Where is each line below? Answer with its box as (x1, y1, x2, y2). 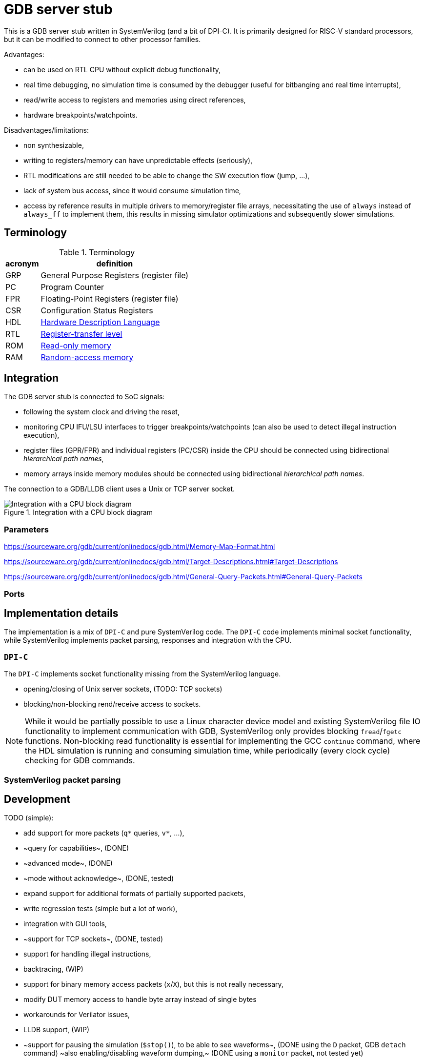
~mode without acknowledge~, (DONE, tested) (23, 874, 174, 883)
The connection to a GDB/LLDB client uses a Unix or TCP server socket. (4, 485, 235, 493)
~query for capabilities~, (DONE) (23, 844, 129, 853)
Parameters (4, 524, 49, 534)
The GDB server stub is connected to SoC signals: (4, 392, 165, 401)
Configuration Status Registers (40, 305, 153, 315)
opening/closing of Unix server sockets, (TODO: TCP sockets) (23, 685, 222, 694)
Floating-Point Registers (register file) (40, 293, 179, 304)
